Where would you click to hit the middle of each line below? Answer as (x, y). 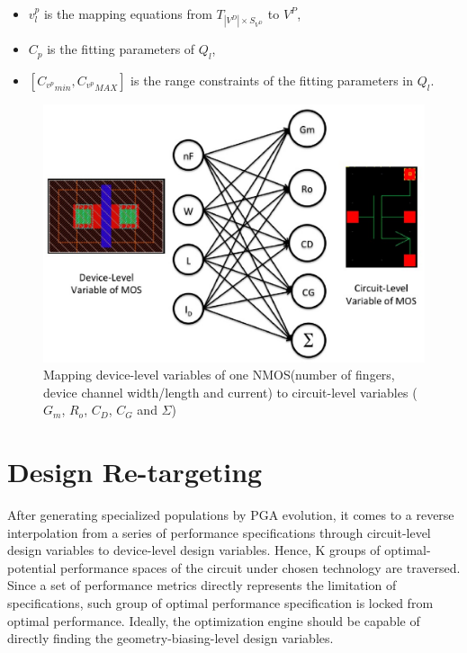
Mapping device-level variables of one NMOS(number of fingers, (219, 375)
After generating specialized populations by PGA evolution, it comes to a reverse (231, 515)
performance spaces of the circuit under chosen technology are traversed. (260, 567)
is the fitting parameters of (121, 49)
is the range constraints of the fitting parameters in (272, 80)
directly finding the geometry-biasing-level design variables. (171, 638)
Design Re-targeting (135, 472)
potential (32, 567)
